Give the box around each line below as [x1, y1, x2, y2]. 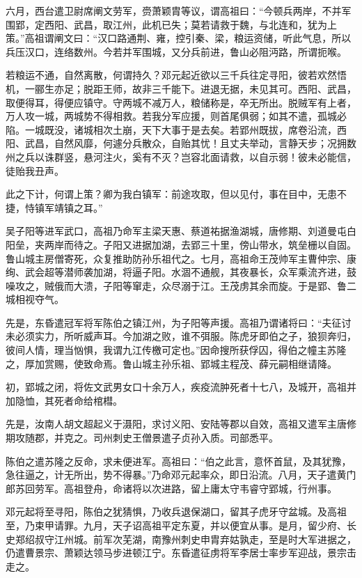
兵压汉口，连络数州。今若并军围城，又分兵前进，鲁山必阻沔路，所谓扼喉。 [6, 44, 347, 58]
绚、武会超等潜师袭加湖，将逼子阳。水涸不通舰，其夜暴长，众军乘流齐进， [6, 265, 347, 279]
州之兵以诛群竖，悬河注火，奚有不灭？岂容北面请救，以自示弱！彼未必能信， [6, 149, 356, 164]
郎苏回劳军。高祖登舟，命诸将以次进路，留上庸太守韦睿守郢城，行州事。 [6, 481, 337, 495]
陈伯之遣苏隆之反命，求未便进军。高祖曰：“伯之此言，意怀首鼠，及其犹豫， [6, 453, 352, 468]
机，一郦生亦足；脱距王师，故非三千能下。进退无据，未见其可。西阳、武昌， [6, 81, 356, 95]
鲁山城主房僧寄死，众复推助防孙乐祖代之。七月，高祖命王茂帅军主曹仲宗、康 [6, 251, 356, 265]
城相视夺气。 [6, 292, 64, 306]
